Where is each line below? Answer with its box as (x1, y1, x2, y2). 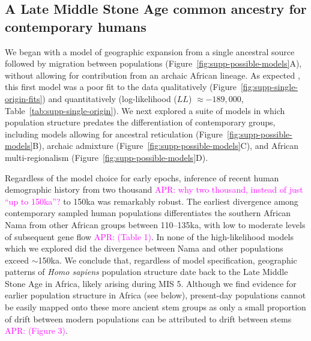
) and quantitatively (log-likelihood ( (42, 92, 177, 104)
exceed (5, 253, 29, 266)
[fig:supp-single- (240, 80, 298, 93)
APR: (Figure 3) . (5, 324, 68, 337)
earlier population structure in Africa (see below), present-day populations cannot (5, 289, 306, 301)
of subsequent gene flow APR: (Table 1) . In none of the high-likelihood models (5, 230, 294, 243)
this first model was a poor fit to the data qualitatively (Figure (5, 80, 237, 93)
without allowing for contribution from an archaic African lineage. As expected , (5, 68, 300, 81)
